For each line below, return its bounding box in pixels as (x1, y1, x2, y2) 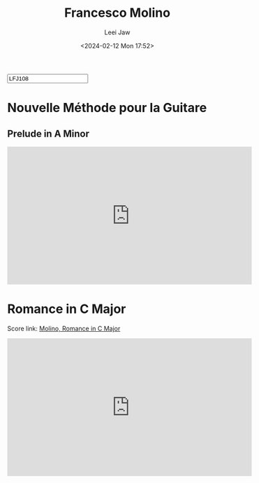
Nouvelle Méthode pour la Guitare (7, 100, 207, 116)
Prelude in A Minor (7, 127, 89, 139)
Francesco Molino (64, 5, 171, 21)
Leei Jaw (104, 28, 131, 36)
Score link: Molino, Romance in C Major (7, 324, 121, 332)
